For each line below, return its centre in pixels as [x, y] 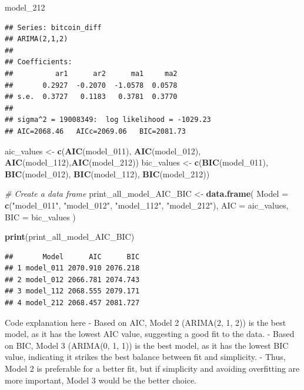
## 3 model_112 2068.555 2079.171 [72, 291]
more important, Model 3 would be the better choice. [101, 380]
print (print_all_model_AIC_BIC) [70, 237]
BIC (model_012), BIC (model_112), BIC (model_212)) [107, 173]
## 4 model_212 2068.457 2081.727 [72, 303]
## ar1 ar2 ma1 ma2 [91, 73]
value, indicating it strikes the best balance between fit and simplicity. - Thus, [145, 357]
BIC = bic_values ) [40, 217]
